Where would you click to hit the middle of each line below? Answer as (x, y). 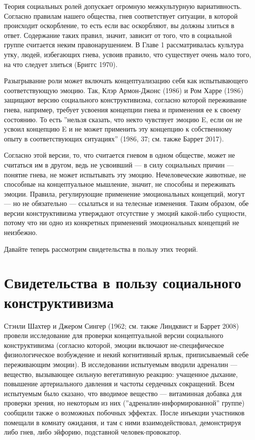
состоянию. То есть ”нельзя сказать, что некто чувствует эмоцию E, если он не (123, 119)
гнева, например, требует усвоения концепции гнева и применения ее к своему (123, 109)
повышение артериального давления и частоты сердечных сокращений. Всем (119, 384)
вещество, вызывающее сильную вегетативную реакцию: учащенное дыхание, (121, 374)
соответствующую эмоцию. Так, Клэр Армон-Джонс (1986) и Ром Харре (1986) (124, 90)
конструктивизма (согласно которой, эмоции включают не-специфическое (114, 345)
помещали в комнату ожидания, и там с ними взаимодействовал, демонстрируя (123, 422)
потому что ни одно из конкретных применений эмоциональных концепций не (122, 222)
